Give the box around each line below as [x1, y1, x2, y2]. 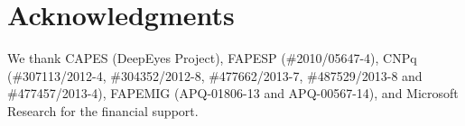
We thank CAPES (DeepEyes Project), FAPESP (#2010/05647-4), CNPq [7, 49, 417, 67]
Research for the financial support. [7, 101, 199, 120]
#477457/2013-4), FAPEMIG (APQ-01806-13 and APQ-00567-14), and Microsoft [7, 84, 459, 103]
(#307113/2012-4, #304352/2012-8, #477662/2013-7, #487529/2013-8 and [7, 66, 423, 85]
